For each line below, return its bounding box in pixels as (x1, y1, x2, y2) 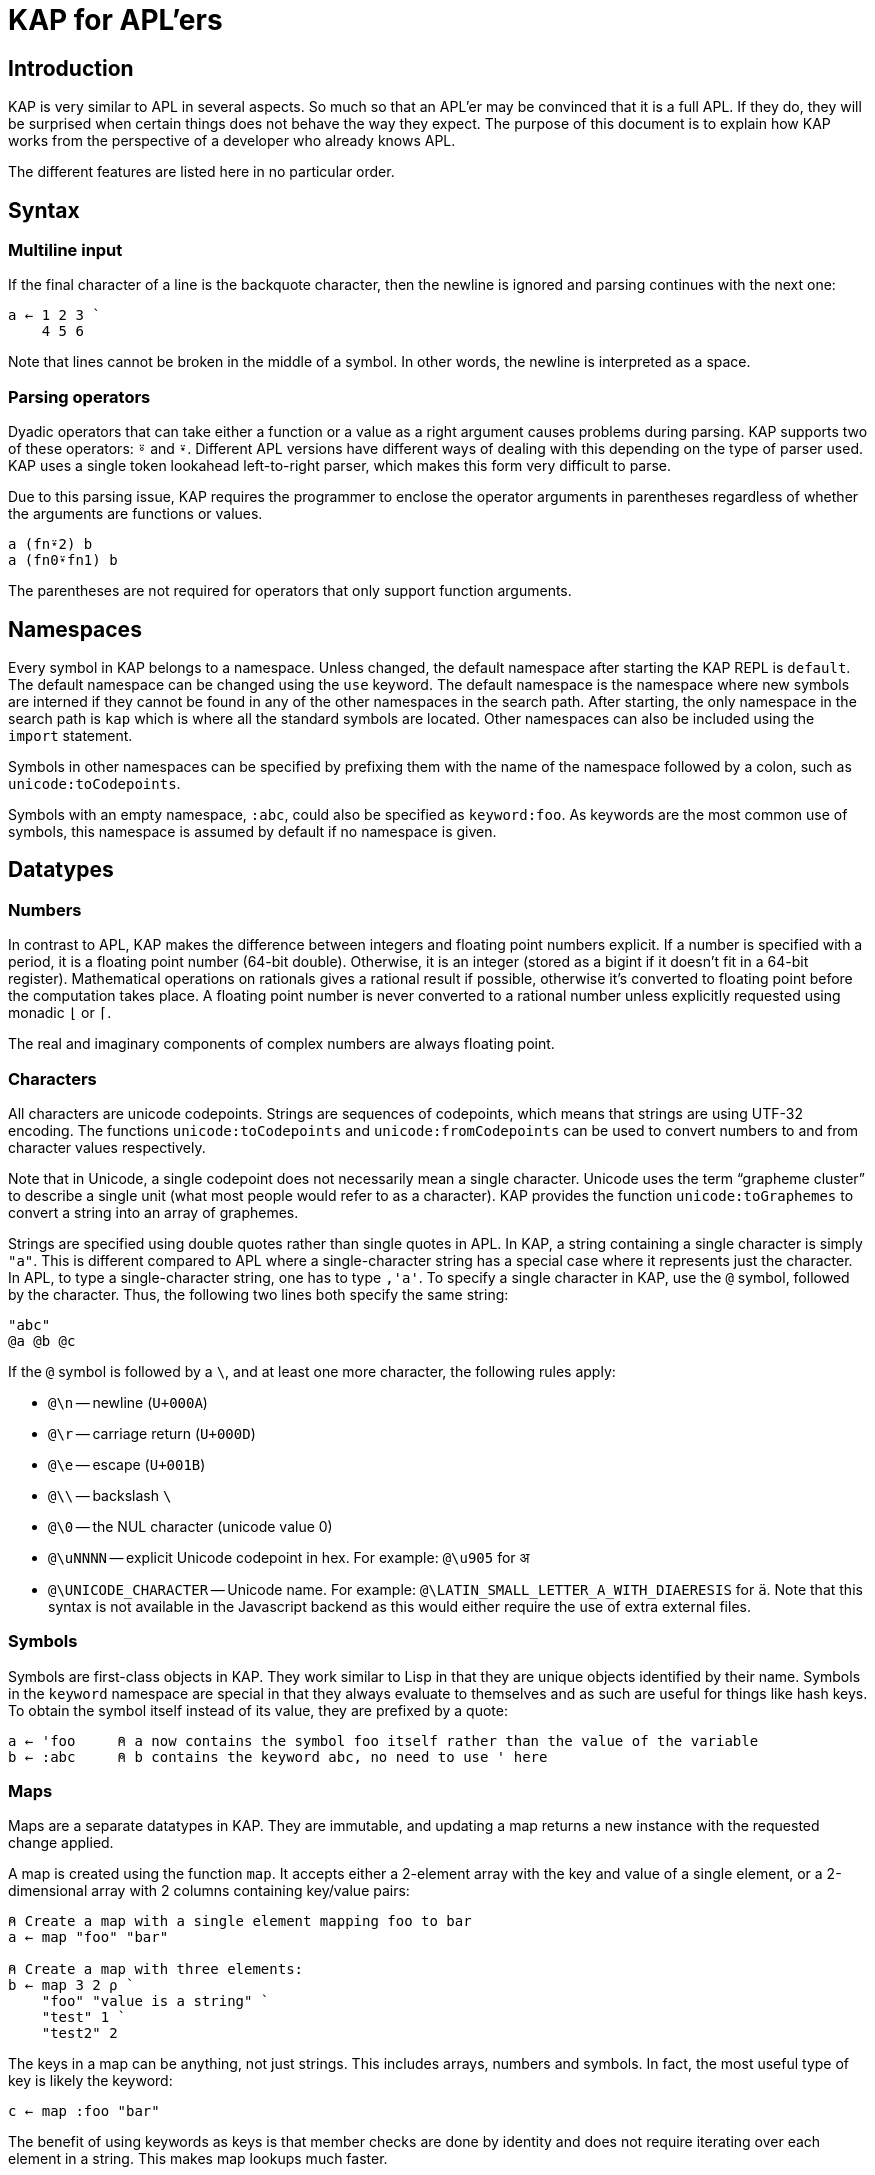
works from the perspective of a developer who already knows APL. (8, 132, 456, 150)
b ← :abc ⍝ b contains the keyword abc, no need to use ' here (8, 1748, 548, 1765)
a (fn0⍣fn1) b (8, 552, 118, 569)
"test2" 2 (41, 2025, 118, 2042)
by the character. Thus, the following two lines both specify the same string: (8, 1285, 509, 1303)
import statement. (8, 726, 133, 744)
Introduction (8, 55, 134, 81)
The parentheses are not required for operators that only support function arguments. (8, 582, 572, 600)
